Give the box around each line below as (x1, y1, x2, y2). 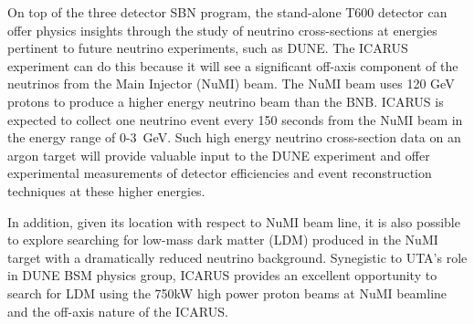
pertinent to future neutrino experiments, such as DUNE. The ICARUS (7, 38, 408, 57)
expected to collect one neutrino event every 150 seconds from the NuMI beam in (7, 110, 463, 129)
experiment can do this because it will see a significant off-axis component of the (7, 56, 458, 75)
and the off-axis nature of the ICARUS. (7, 301, 228, 320)
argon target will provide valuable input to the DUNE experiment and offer (7, 145, 430, 164)
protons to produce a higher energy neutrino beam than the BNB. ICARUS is (7, 91, 444, 110)
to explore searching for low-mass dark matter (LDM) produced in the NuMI (7, 230, 438, 249)
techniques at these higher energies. (7, 181, 205, 200)
